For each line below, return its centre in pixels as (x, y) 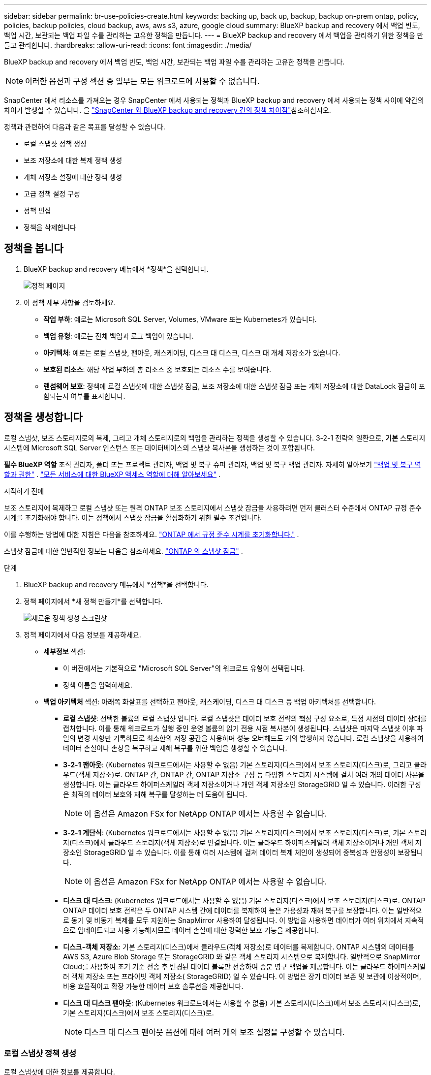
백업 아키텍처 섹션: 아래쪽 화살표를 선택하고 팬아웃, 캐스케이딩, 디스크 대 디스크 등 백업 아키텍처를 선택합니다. (210, 701)
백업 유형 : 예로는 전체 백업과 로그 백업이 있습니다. (119, 336)
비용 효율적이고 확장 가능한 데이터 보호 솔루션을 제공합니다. (153, 986)
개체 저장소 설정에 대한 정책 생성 (73, 177)
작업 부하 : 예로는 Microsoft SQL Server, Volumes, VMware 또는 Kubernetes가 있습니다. (180, 319)
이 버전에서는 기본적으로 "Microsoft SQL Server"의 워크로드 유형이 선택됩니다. (184, 668)
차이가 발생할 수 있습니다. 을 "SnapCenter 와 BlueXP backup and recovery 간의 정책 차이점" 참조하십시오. (168, 110)
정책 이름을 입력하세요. (98, 685)
